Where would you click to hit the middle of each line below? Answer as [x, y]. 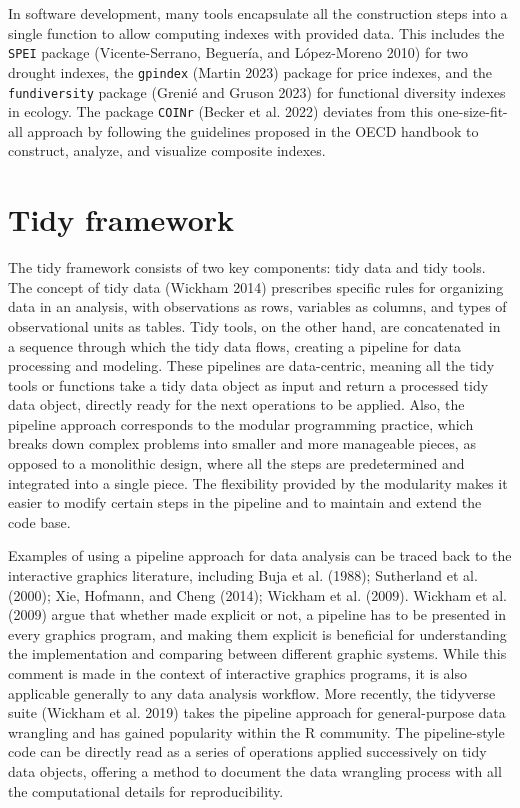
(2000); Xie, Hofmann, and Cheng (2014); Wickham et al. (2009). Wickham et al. [257, 594]
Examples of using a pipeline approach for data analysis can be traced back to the [260, 555]
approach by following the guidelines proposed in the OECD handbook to [253, 130]
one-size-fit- [472, 111]
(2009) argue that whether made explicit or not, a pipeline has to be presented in [257, 614]
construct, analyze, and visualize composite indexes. [167, 150]
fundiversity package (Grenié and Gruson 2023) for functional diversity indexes [257, 91]
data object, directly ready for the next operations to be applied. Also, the [236, 404]
